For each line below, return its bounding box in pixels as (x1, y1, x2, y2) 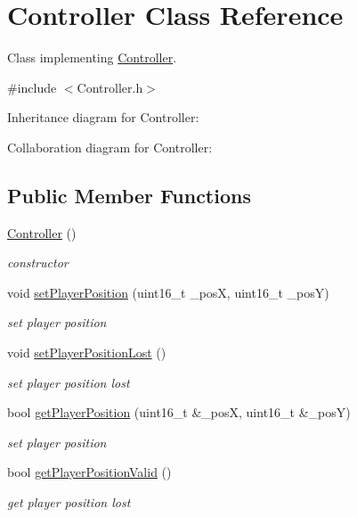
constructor (7, 253, 69, 272)
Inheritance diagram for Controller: (7, 108, 199, 127)
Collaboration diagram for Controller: (7, 137, 213, 156)
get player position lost (7, 493, 131, 512)
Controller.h (77, 78, 143, 96)
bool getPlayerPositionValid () (7, 463, 172, 481)
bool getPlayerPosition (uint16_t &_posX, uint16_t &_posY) (7, 403, 351, 422)
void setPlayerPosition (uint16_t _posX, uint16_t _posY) (7, 283, 329, 301)
